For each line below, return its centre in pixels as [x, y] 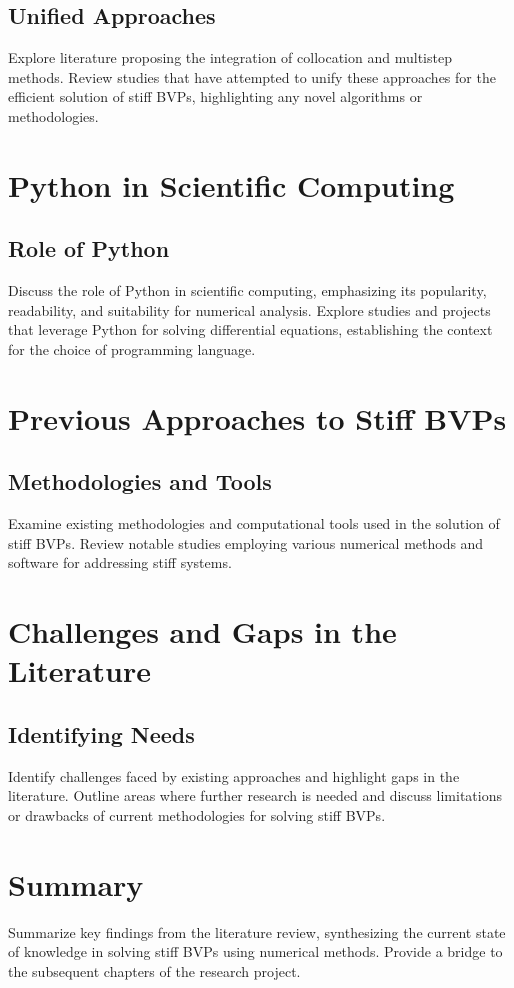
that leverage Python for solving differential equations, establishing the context [250, 329]
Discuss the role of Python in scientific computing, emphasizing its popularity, [247, 290]
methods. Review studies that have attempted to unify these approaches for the [252, 76]
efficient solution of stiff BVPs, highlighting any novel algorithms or [215, 96]
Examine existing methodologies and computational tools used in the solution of [254, 523]
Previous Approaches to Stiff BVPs [257, 417]
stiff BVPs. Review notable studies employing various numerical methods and [246, 542]
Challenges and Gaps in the [202, 631]
